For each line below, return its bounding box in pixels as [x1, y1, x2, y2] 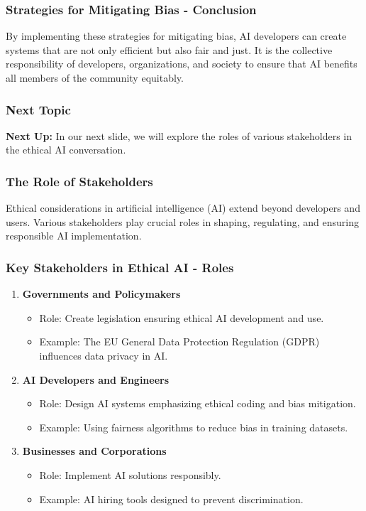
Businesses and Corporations [22, 443, 167, 458]
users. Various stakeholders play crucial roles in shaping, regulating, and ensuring [6, 214, 359, 229]
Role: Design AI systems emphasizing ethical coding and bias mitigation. [39, 396, 356, 411]
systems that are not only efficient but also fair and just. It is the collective [6, 42, 333, 57]
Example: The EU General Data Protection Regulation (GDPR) [39, 334, 320, 349]
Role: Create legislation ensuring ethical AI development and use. [39, 310, 324, 325]
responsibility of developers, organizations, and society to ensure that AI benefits [6, 56, 357, 71]
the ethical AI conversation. [6, 142, 126, 157]
